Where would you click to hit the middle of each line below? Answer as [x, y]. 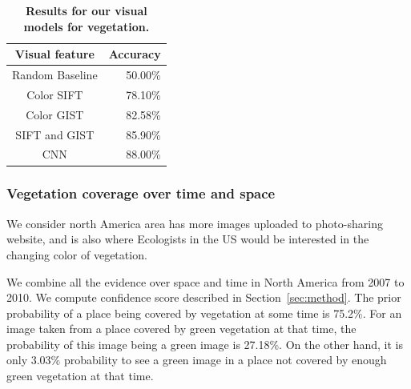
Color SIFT [55, 94]
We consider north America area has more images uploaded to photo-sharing [195, 223]
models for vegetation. [87, 26]
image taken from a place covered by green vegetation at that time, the [181, 329]
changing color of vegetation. [77, 254]
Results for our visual [87, 10]
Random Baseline [55, 75]
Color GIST [55, 114]
